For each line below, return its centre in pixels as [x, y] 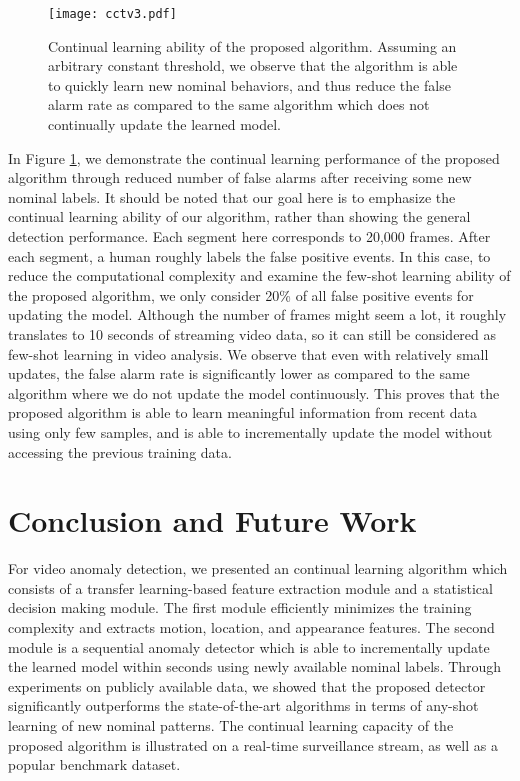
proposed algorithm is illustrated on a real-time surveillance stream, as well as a [253, 744]
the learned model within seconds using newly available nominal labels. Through [255, 666]
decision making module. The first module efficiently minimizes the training [240, 607]
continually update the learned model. [165, 124]
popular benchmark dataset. [94, 764]
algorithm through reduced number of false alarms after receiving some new [240, 177]
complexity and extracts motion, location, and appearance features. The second [251, 627]
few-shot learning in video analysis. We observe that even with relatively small [248, 353]
